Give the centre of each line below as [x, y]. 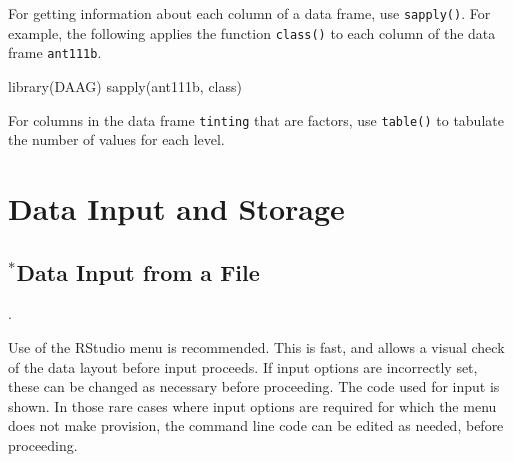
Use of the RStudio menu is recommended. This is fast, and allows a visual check [256, 346]
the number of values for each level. [116, 139]
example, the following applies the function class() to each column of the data [252, 32]
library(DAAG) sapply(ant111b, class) [125, 85]
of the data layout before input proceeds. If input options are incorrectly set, [243, 366]
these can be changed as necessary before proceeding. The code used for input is [254, 386]
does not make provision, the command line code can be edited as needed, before [256, 425]
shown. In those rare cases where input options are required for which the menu [252, 405]
